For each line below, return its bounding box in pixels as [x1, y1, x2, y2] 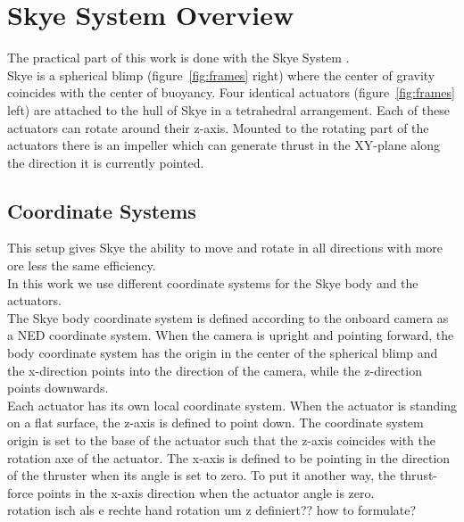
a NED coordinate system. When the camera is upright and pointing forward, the [7, 326, 454, 344]
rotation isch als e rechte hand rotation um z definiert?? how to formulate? [7, 501, 417, 519]
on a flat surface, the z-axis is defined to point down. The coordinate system [7, 413, 424, 432]
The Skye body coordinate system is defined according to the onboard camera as [7, 308, 449, 327]
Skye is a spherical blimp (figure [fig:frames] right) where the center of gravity [7, 65, 435, 84]
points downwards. [7, 378, 109, 397]
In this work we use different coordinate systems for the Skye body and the [7, 273, 418, 292]
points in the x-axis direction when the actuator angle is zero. [37, 483, 375, 501]
